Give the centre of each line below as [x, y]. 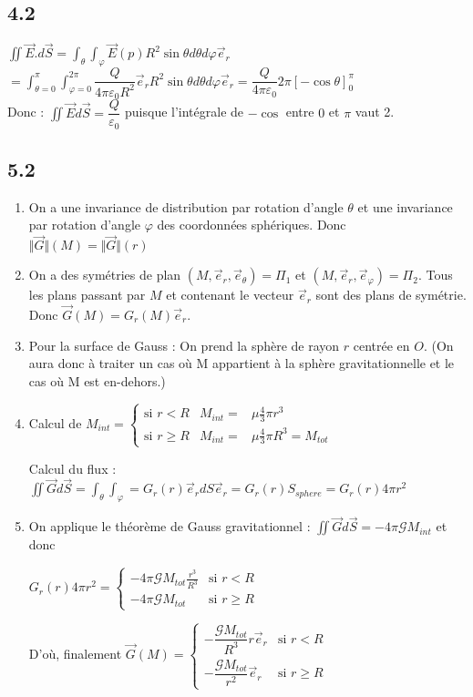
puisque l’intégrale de [185, 112]
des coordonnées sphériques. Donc [252, 225]
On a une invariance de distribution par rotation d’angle [186, 206]
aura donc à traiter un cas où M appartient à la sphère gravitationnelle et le [242, 363]
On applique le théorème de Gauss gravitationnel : [170, 526]
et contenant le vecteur [230, 295]
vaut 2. [375, 112]
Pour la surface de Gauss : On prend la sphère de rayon [184, 345]
